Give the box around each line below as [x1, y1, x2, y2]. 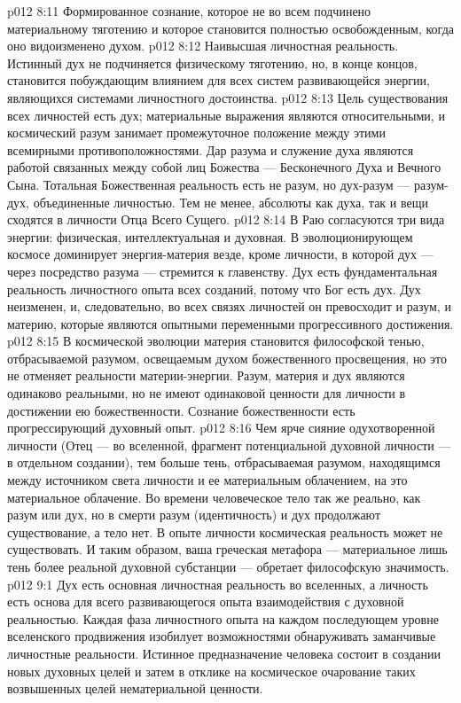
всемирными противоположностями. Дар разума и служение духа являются [7, 140, 414, 159]
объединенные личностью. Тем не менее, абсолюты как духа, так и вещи [33, 192, 428, 211]
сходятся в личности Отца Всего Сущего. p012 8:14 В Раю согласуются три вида [7, 210, 445, 229]
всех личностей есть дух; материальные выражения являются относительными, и [7, 105, 445, 124]
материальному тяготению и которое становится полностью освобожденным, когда [7, 19, 454, 37]
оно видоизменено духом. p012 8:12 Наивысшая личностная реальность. [7, 36, 399, 55]
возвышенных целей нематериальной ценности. [7, 679, 263, 698]
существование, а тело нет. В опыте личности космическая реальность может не [7, 522, 443, 541]
